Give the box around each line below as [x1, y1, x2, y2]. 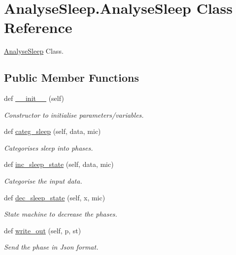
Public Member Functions [4, 70, 139, 85]
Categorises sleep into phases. [4, 142, 93, 153]
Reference [4, 17, 72, 37]
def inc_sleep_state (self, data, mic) [4, 159, 114, 169]
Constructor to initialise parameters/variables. [4, 109, 144, 120]
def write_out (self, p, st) [4, 225, 81, 235]
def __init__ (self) [4, 93, 64, 103]
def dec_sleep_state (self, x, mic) [4, 192, 105, 202]
